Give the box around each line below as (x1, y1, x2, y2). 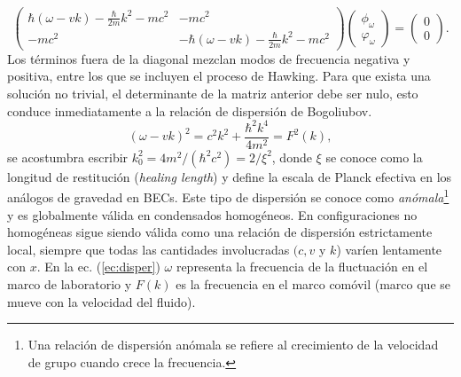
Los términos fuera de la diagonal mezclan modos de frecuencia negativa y (7, 49, 410, 67)
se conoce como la (325, 147, 423, 166)
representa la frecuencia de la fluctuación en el (176, 257, 428, 276)
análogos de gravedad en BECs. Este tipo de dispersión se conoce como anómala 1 (7, 185, 449, 206)
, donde (271, 147, 312, 166)
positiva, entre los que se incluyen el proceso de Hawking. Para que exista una (7, 67, 431, 85)
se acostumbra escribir (7, 147, 129, 166)
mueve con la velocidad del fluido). (7, 292, 196, 310)
